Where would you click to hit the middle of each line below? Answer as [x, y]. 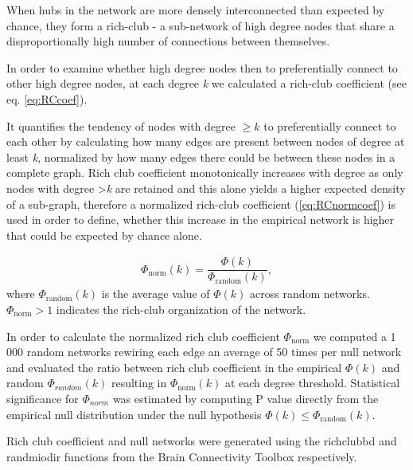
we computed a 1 [355, 336]
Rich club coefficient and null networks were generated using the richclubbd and [202, 441]
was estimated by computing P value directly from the [245, 398]
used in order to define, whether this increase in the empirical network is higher [201, 219]
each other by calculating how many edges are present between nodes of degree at [206, 141]
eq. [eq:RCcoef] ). [47, 98]
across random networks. [310, 294]
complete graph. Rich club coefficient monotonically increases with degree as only [205, 172]
